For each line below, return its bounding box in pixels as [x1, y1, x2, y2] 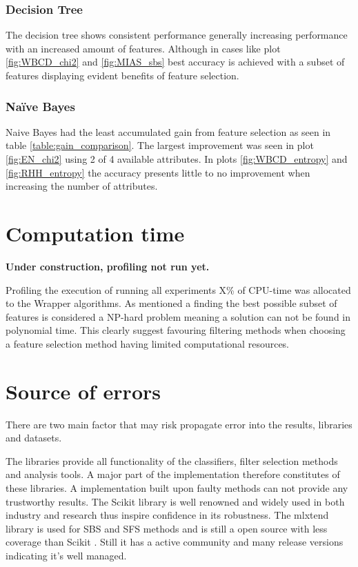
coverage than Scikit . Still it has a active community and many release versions [6, 535, 344, 549]
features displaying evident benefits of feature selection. [6, 68, 239, 82]
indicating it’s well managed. [6, 548, 127, 562]
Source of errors [6, 377, 161, 405]
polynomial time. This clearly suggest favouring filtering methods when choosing [6, 323, 346, 337]
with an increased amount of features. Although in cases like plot [6, 41, 281, 55]
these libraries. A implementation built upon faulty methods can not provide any [6, 480, 348, 495]
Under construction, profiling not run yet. [6, 259, 210, 273]
